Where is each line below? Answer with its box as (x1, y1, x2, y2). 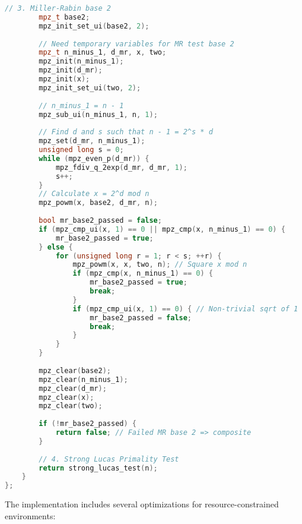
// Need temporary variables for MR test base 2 (39, 39, 234, 48)
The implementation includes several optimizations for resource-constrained (5, 498, 279, 510)
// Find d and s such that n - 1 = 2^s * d (39, 128, 213, 137)
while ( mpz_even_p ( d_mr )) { (39, 154, 150, 163)
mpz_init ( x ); (39, 75, 90, 83)
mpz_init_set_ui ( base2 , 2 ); (39, 21, 150, 30)
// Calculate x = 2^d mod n (39, 190, 150, 198)
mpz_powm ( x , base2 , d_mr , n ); (39, 198, 158, 207)
